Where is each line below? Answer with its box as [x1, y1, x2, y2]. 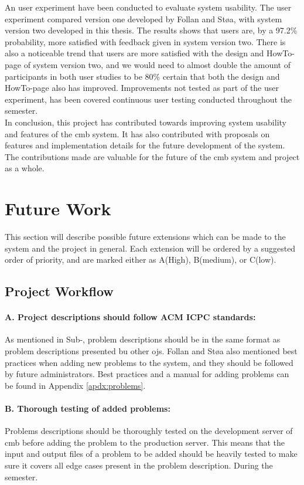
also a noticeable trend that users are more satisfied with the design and [5, 47, 264, 59]
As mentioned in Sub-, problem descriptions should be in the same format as [5, 333, 281, 345]
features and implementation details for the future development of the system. [5, 139, 285, 151]
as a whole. [5, 162, 45, 174]
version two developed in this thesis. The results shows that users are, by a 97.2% [5, 24, 298, 36]
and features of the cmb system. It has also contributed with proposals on [5, 127, 270, 140]
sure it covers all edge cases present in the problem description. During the [5, 459, 273, 471]
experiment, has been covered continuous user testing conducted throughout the [5, 93, 292, 105]
